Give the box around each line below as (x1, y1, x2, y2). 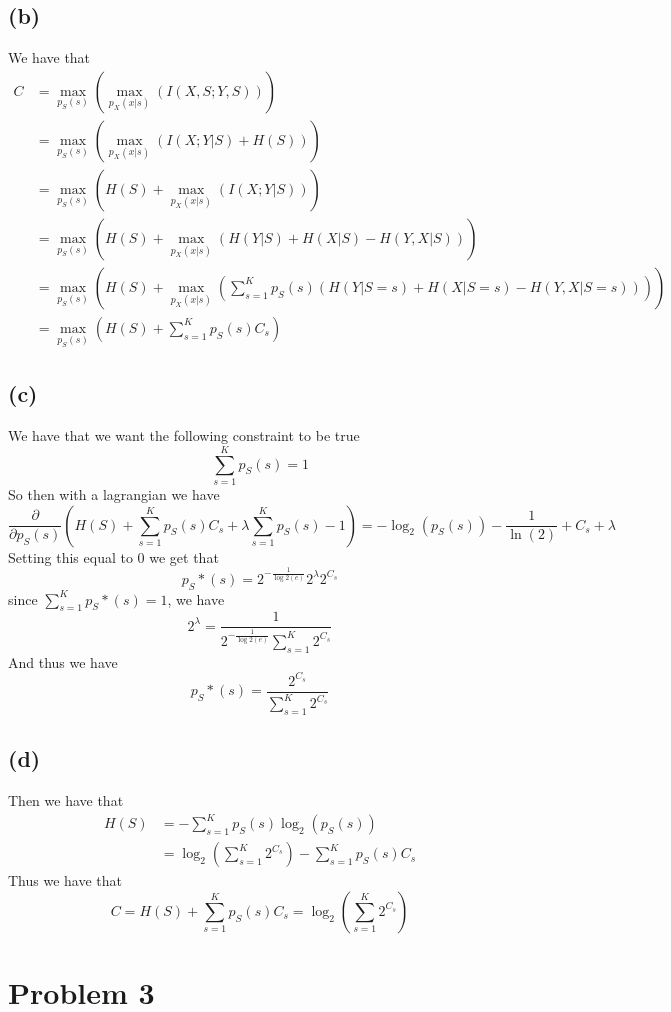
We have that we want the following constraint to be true (8, 425, 360, 446)
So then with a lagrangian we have (8, 484, 220, 505)
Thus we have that (8, 870, 123, 891)
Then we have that (8, 790, 124, 810)
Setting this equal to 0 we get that (8, 546, 219, 567)
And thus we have (8, 651, 118, 672)
